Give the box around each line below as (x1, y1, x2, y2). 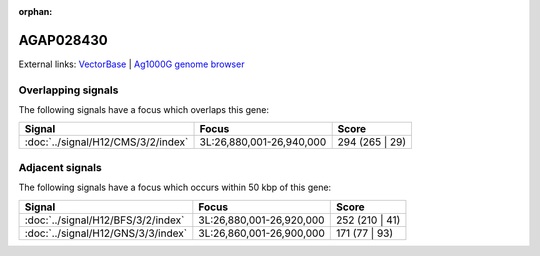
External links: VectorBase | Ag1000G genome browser (18, 58, 245, 70)
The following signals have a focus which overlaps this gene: (18, 104, 270, 116)
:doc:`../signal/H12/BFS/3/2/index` (24, 213, 185, 227)
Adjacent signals (18, 160, 102, 174)
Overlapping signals (18, 83, 119, 97)
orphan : (18, 6, 53, 17)
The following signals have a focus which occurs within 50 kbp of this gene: (18, 181, 332, 194)
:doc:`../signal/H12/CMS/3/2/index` (24, 135, 189, 149)
